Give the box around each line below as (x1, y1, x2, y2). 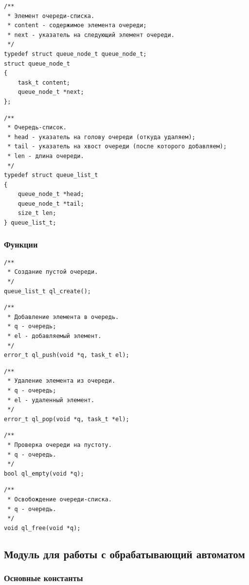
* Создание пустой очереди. (7, 268, 98, 276)
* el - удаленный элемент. (7, 396, 95, 404)
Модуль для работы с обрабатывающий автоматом (4, 546, 245, 561)
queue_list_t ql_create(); (4, 287, 91, 295)
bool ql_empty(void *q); (4, 470, 84, 477)
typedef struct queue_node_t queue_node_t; (4, 50, 147, 57)
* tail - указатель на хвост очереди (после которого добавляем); (7, 143, 227, 150)
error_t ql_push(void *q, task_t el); (4, 352, 129, 359)
